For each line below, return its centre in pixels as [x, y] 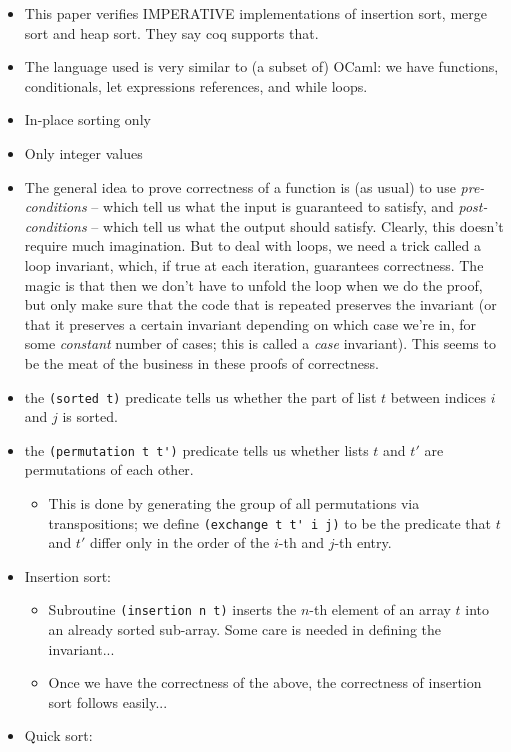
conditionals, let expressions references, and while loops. [196, 85]
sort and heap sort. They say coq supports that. [171, 32]
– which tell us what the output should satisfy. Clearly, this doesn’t [297, 225]
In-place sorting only [87, 119]
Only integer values [83, 152]
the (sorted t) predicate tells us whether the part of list [200, 396]
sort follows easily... [108, 701]
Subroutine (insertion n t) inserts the [172, 609]
